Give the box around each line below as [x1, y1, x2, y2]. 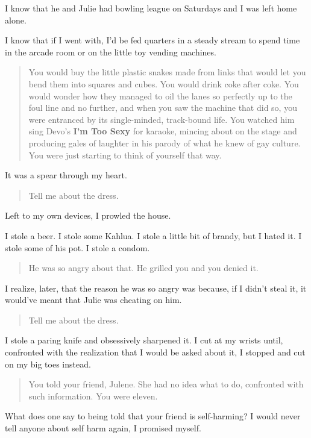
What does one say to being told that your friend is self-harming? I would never [5, 410, 301, 422]
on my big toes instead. [5, 357, 91, 370]
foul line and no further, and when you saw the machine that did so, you [28, 101, 297, 114]
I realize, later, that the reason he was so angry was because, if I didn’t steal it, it [5, 281, 307, 294]
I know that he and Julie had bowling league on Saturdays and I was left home [5, 2, 297, 14]
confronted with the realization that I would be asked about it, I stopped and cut [5, 346, 306, 358]
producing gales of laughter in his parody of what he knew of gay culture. [28, 136, 301, 149]
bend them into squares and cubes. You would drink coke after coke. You [28, 77, 299, 90]
